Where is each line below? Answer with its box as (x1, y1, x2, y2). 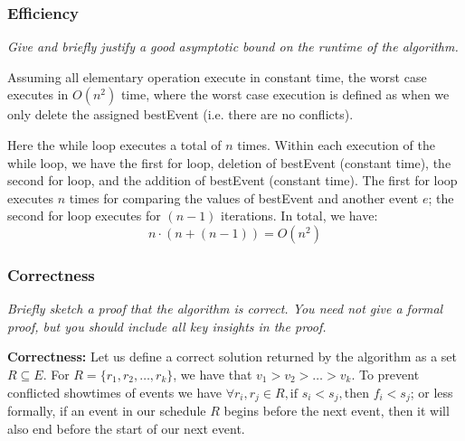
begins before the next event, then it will (223, 401, 450, 420)
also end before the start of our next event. (7, 418, 245, 437)
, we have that (173, 364, 252, 383)
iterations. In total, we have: (221, 206, 378, 225)
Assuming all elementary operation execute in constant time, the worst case (7, 67, 427, 86)
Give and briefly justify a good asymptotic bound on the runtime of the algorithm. (7, 37, 459, 56)
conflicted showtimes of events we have (7, 382, 223, 401)
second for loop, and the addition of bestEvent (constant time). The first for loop (7, 171, 458, 190)
